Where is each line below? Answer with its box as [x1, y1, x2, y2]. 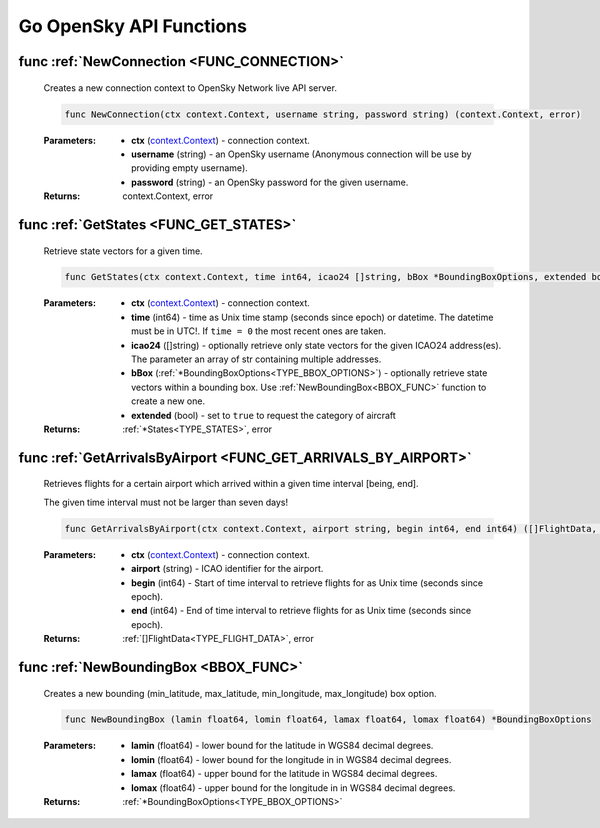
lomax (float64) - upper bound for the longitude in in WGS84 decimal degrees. [131, 781, 456, 794]
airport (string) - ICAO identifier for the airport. [131, 563, 324, 575]
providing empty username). [131, 162, 249, 174]
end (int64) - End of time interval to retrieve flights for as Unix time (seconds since [131, 605, 472, 617]
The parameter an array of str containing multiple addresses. [131, 353, 382, 365]
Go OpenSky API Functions [18, 15, 247, 37]
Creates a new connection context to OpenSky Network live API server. [43, 81, 337, 94]
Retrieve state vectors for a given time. [43, 245, 204, 257]
